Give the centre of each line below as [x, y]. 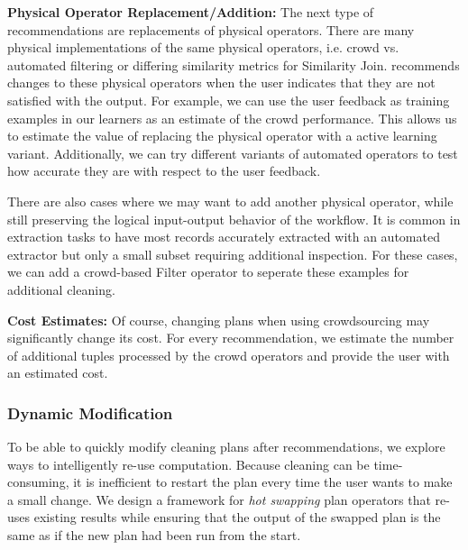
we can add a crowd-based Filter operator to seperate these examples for [208, 272]
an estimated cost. [58, 373]
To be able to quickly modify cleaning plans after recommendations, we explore [226, 447]
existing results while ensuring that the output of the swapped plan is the [237, 517]
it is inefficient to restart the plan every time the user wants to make [263, 482]
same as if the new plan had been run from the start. [154, 535]
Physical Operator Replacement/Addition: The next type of [191, 12]
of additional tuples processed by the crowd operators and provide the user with [229, 355]
